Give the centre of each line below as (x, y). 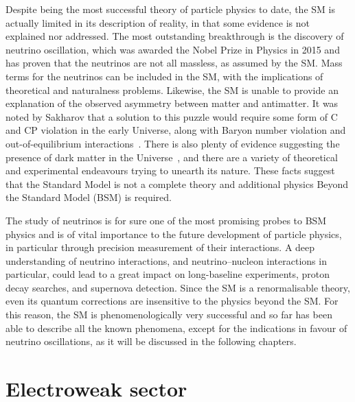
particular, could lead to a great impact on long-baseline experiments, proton (168, 274)
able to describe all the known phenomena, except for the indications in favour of (176, 328)
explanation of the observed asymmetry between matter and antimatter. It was (172, 103)
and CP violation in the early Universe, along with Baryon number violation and (176, 130)
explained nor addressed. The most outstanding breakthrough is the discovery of (175, 36)
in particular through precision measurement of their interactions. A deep (160, 247)
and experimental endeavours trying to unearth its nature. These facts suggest (170, 170)
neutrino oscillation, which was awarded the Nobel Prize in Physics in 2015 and (173, 49)
